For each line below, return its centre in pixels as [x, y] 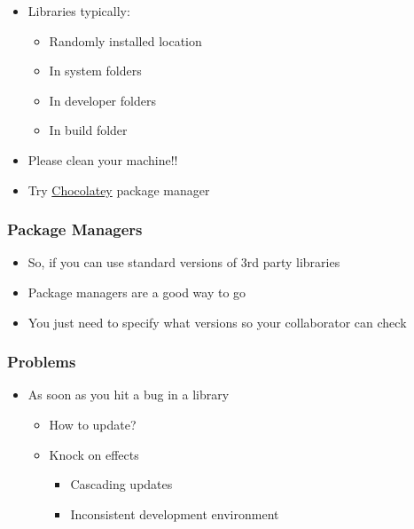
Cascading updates [121, 484]
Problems [42, 362]
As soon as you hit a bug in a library [129, 395]
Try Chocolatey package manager [119, 189]
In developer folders [102, 100]
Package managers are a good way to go [137, 292]
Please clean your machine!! [103, 159]
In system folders [95, 71]
